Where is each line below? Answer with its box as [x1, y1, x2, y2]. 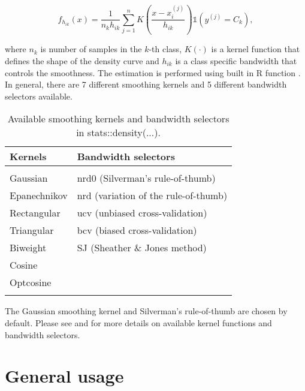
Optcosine [10, 275, 52, 290]
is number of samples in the [40, 43, 142, 55]
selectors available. [5, 89, 73, 102]
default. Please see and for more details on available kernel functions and [5, 316, 272, 329]
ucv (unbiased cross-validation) [77, 206, 207, 220]
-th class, [149, 43, 182, 55]
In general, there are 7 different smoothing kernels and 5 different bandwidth [5, 78, 287, 91]
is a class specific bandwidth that [175, 55, 297, 67]
